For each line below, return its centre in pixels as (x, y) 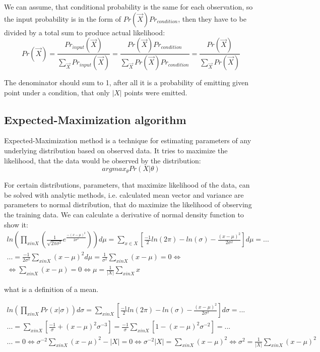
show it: (16, 224)
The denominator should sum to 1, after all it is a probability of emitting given (126, 82)
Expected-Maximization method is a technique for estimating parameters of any (128, 140)
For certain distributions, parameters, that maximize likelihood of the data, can (127, 185)
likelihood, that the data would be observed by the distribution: (103, 160)
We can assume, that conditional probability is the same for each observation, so (129, 7)
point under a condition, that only (57, 92)
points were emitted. (156, 92)
